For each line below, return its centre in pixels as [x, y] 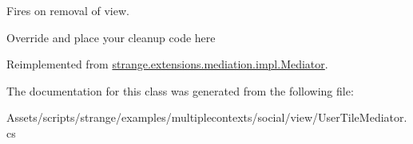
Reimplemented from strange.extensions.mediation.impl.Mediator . [167, 64]
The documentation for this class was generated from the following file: [180, 90]
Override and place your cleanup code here [111, 37]
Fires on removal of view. [68, 10]
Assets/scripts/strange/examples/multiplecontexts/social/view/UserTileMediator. [207, 117]
